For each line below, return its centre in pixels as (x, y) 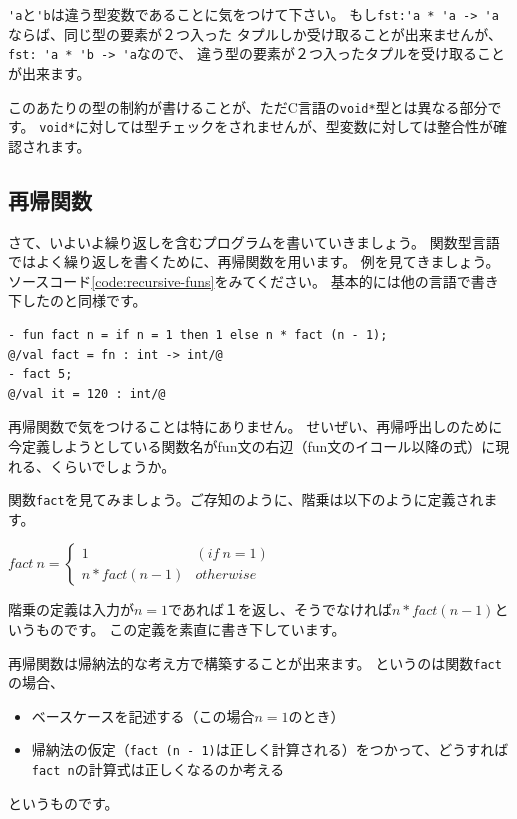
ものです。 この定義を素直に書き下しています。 (190, 628)
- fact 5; (40, 374)
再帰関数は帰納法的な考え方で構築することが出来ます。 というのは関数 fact (255, 662)
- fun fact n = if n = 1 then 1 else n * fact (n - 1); (198, 334)
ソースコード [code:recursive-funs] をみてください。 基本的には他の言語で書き (253, 280)
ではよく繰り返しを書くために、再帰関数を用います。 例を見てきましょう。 (254, 261)
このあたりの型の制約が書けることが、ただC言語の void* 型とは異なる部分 (248, 106)
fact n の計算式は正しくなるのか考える (158, 769)
